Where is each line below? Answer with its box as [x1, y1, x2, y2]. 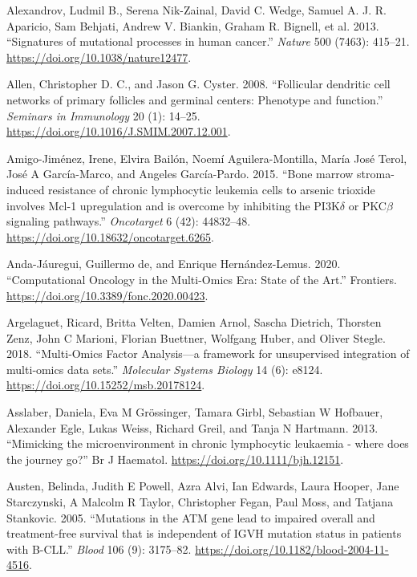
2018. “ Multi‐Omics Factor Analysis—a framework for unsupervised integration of [6, 345, 410, 362]
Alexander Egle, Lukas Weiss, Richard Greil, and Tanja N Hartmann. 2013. [6, 419, 379, 436]
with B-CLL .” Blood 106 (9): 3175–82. [6, 540, 192, 557]
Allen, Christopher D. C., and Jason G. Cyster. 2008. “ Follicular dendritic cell [6, 75, 391, 92]
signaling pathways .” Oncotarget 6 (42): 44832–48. [6, 213, 251, 230]
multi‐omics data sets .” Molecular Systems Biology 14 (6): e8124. [6, 360, 323, 377]
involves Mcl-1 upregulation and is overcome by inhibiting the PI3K [6, 197, 340, 213]
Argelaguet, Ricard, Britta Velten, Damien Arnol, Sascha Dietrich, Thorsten [6, 314, 382, 331]
